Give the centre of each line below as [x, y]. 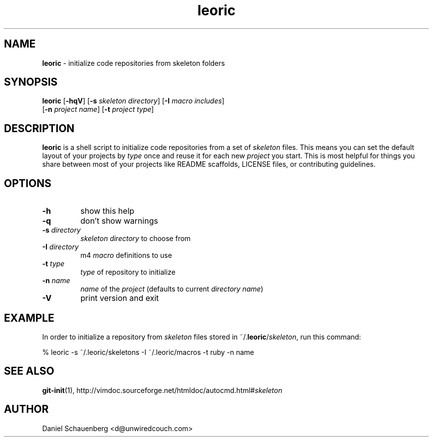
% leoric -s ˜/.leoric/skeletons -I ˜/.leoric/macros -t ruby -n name [148, 352]
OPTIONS [28, 183]
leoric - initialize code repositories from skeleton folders [133, 63]
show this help [107, 211]
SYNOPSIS [31, 82]
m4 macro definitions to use [126, 255]
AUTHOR [26, 409]
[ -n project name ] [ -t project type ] [98, 109]
